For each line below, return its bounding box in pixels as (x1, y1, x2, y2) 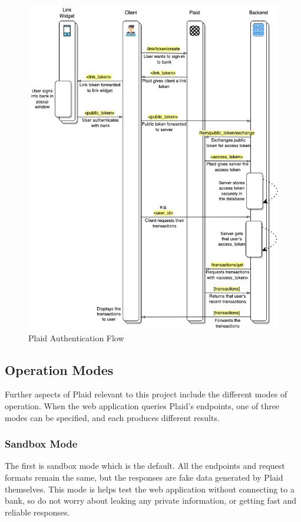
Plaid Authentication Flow (28, 331, 124, 344)
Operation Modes (5, 360, 114, 379)
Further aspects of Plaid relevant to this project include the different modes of (5, 388, 287, 400)
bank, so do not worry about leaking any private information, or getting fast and (5, 494, 297, 507)
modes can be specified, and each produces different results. (5, 411, 220, 423)
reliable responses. (5, 505, 70, 518)
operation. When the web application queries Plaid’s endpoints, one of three (5, 399, 280, 412)
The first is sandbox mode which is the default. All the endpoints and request (5, 459, 285, 472)
